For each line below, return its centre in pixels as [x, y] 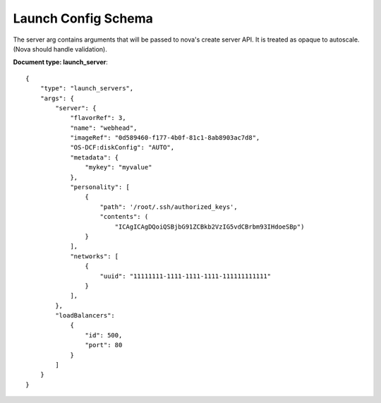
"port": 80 [104, 345]
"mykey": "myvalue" [119, 167]
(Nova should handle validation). [60, 49]
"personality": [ [100, 187]
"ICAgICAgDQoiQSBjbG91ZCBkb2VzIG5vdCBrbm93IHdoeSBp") [210, 227]
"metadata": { [95, 157]
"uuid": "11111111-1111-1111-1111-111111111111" [186, 276]
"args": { [57, 98]
